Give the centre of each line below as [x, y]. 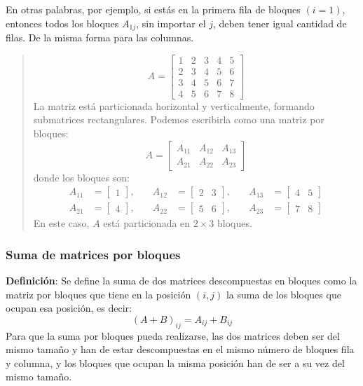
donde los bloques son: [81, 177]
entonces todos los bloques [62, 23]
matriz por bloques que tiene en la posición [98, 294]
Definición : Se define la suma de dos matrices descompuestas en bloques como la [181, 281]
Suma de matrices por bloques [93, 254]
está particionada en [147, 223]
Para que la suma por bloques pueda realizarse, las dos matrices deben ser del [173, 335]
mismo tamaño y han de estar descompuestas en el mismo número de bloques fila [180, 349]
